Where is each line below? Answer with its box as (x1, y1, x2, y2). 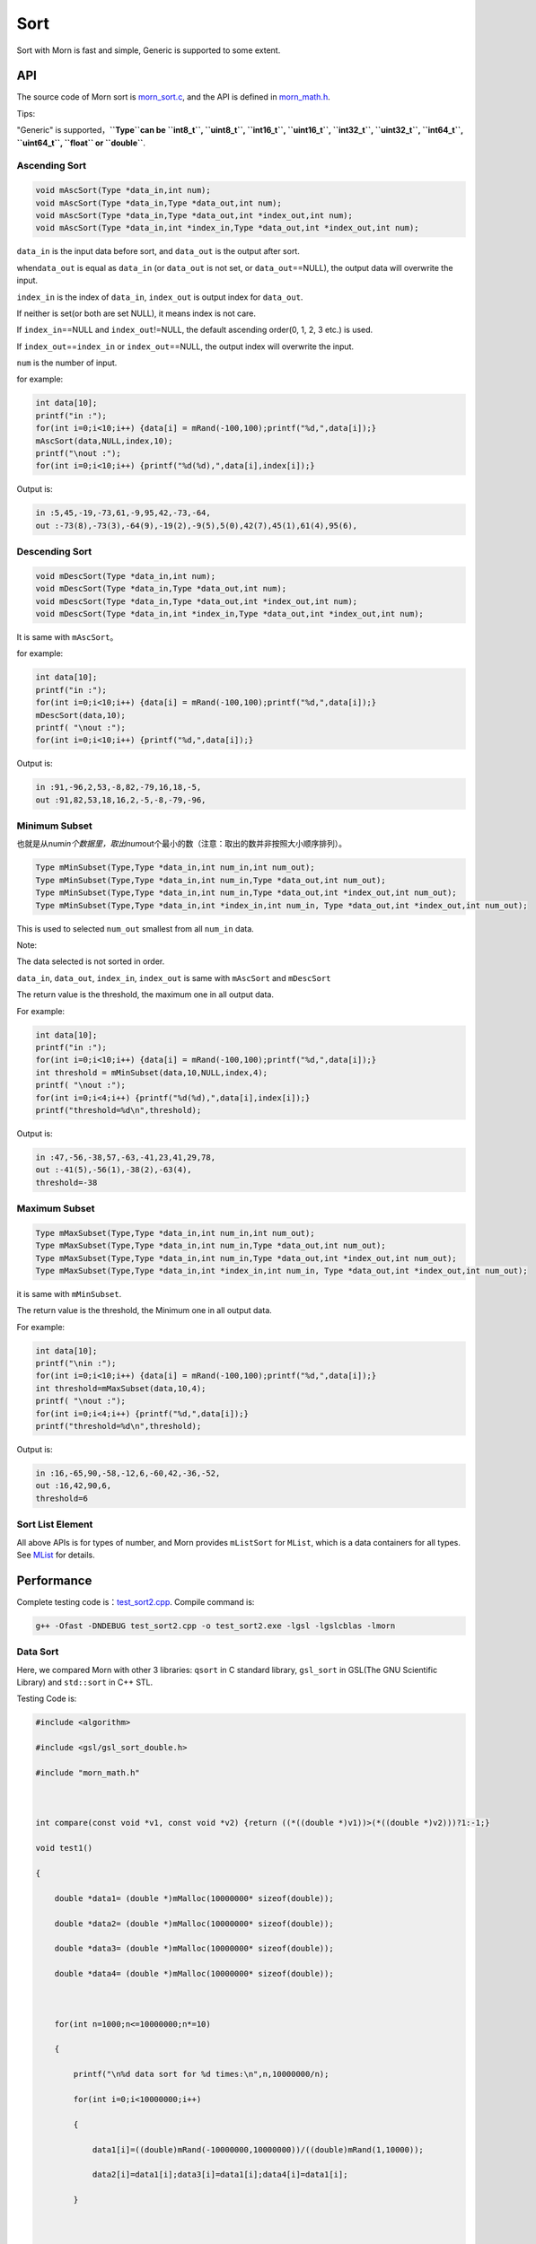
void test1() (35, 1843, 93, 1854)
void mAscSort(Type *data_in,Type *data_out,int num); (35, 197, 282, 208)
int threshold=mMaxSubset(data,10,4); (35, 1383, 206, 1393)
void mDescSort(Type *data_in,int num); (35, 571, 215, 581)
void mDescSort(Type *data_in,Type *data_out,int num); (35, 583, 287, 594)
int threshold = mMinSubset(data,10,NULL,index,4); (35, 1067, 268, 1077)
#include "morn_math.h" (35, 1767, 141, 1777)
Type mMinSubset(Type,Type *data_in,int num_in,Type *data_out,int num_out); (35, 875, 386, 885)
